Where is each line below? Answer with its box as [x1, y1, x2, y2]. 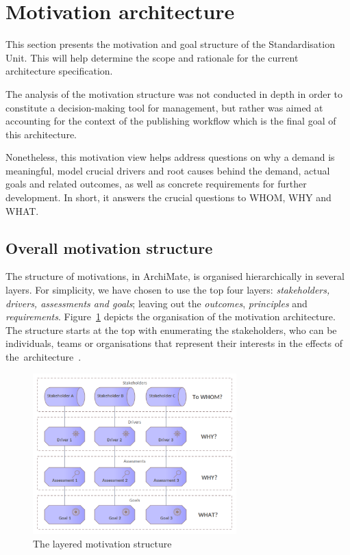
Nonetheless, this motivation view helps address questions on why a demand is [5, 150, 335, 164]
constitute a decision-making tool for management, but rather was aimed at [5, 100, 323, 114]
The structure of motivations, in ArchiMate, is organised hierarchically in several [5, 269, 345, 283]
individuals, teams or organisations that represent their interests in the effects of [5, 336, 343, 350]
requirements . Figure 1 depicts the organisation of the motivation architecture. [5, 309, 336, 324]
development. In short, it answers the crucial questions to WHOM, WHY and [5, 190, 332, 205]
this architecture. [5, 127, 77, 141]
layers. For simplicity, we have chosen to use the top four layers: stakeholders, [5, 283, 330, 297]
